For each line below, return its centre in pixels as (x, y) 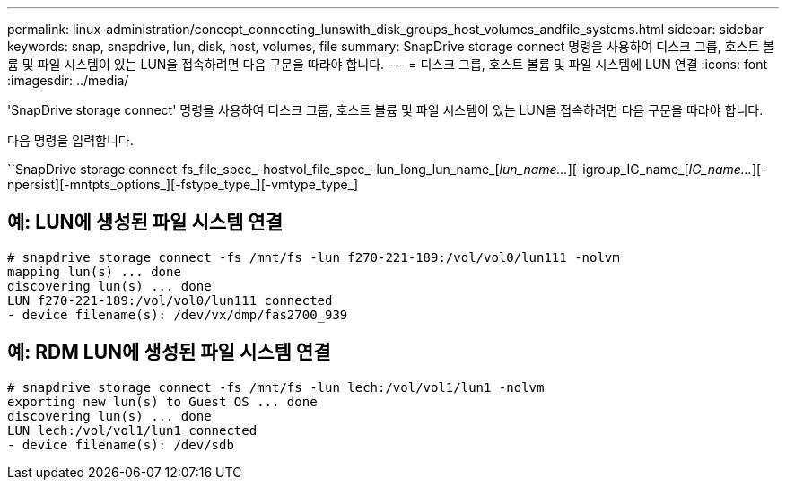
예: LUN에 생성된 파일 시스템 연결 (145, 222)
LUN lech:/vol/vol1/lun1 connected (132, 430)
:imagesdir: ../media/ (68, 80)
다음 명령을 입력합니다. (70, 140)
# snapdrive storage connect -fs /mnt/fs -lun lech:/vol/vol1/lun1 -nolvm (276, 387)
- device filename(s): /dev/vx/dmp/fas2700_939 (178, 314)
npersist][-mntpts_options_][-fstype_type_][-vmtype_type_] (183, 184)
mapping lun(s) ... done (94, 271)
